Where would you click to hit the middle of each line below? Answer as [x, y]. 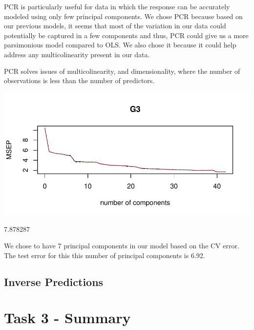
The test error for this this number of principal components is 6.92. [105, 255]
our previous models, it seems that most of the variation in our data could [115, 26]
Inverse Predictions [54, 281]
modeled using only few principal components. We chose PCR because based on [123, 16]
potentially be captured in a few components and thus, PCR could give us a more [126, 35]
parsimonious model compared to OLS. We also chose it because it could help [120, 45]
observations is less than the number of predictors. [79, 80]
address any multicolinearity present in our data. [77, 54]
